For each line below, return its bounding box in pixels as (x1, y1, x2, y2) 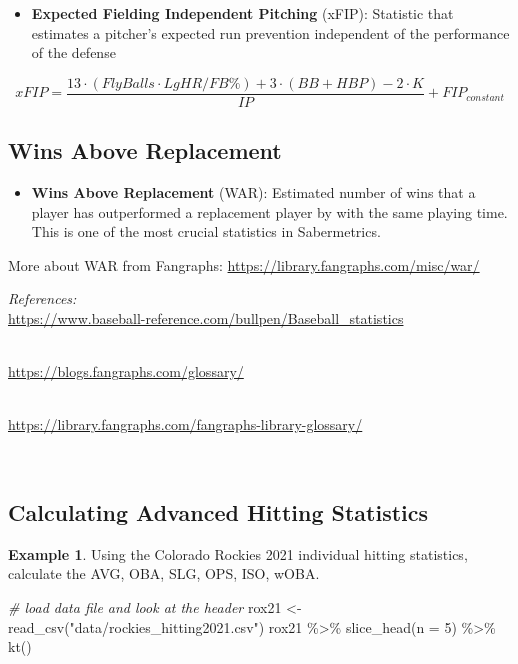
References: (8, 288, 77, 309)
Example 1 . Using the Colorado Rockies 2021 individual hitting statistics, (8, 543, 468, 564)
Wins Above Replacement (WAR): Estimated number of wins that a (31, 182, 476, 203)
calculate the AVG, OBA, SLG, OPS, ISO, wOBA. (8, 563, 320, 584)
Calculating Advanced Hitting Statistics (8, 496, 429, 527)
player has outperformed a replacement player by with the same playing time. (31, 201, 508, 222)
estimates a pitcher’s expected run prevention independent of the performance (31, 22, 510, 43)
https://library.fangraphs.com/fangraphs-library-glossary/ (8, 414, 363, 435)
